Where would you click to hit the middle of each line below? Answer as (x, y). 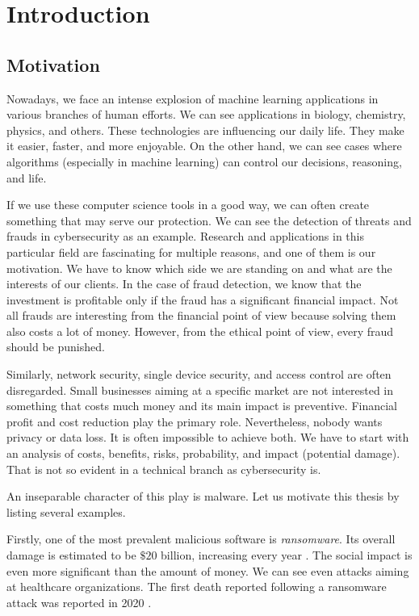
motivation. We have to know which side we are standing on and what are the (199, 268)
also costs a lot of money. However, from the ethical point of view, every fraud (200, 331)
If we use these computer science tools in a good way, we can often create (188, 205)
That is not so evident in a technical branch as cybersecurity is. (164, 469)
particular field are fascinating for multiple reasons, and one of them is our (191, 251)
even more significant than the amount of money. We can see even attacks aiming (208, 570)
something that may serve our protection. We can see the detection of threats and (209, 220)
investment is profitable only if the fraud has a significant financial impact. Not (203, 299)
